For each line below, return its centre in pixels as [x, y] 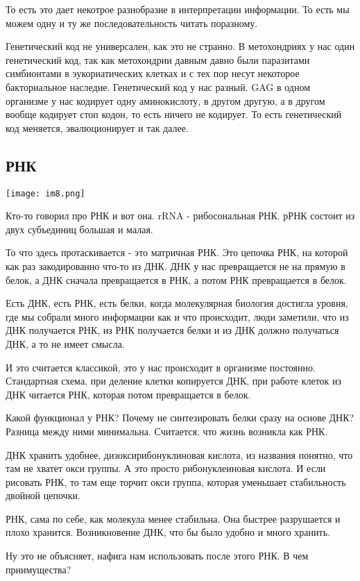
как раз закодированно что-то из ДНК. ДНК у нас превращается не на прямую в [175, 266]
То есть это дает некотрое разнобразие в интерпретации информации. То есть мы [178, 9]
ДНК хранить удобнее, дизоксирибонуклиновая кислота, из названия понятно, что [179, 454]
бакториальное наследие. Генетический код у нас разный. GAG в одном [158, 86]
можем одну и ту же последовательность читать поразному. [132, 23]
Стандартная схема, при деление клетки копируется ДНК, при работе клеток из [174, 381]
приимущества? [38, 569]
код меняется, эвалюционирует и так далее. [97, 127]
